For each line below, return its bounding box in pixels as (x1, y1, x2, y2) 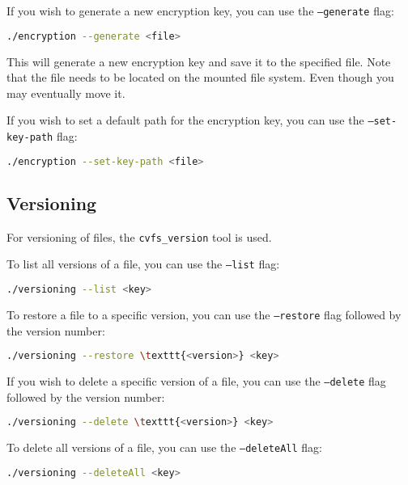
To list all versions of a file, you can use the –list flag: (6, 255, 280, 272)
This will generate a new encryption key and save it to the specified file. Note (6, 53, 391, 70)
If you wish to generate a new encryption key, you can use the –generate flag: (6, 2, 394, 19)
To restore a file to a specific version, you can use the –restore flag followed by (6, 306, 402, 323)
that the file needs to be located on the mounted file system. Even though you (6, 69, 394, 86)
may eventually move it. (6, 84, 125, 101)
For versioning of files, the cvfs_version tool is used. (6, 228, 272, 245)
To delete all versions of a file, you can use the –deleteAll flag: (6, 439, 322, 456)
